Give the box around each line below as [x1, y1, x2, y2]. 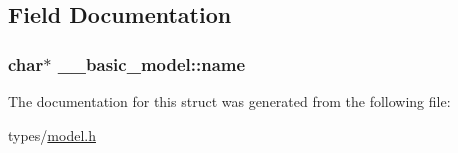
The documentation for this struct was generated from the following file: [8, 91, 451, 111]
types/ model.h [8, 124, 96, 145]
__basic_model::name [57, 51, 246, 76]
